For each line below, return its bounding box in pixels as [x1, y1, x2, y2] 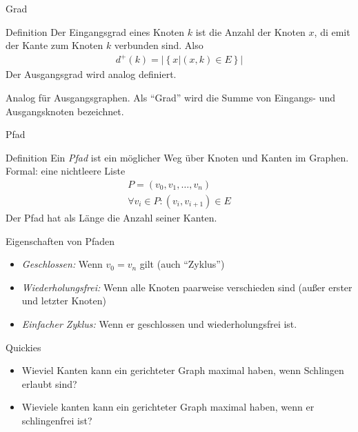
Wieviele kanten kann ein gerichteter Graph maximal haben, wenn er [21, 400, 315, 414]
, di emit [314, 24, 350, 39]
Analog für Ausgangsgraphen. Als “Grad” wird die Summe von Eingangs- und [6, 90, 335, 104]
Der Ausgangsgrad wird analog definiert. [6, 67, 177, 81]
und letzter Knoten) [21, 293, 106, 308]
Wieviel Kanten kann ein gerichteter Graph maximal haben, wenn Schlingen [21, 363, 344, 377]
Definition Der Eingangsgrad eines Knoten [6, 24, 185, 39]
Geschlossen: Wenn [21, 257, 103, 271]
